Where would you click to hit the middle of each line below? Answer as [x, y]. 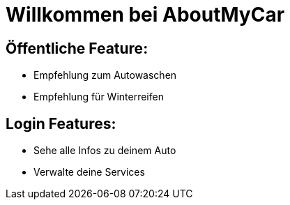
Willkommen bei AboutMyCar [145, 15]
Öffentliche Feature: [77, 48]
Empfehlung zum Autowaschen [105, 75]
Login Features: [61, 123]
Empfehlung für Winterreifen [99, 97]
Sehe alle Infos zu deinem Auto [105, 151]
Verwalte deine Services [89, 172]
